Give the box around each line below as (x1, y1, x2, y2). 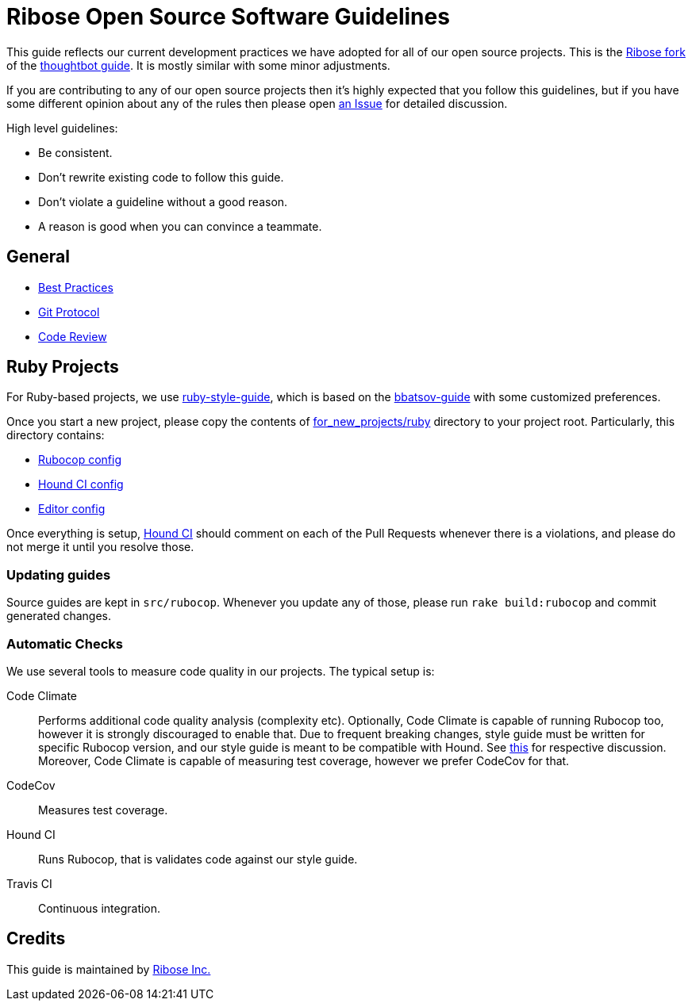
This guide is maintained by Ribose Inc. (6, 962, 211, 976)
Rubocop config (38, 453, 121, 467)
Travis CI (6, 876, 52, 890)
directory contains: (6, 428, 105, 442)
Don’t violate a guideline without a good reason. (38, 194, 288, 209)
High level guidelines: (6, 121, 118, 135)
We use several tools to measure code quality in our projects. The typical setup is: (6, 664, 435, 678)
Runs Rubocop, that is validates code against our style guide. (38, 852, 358, 866)
